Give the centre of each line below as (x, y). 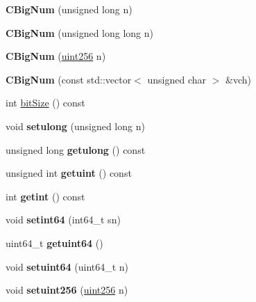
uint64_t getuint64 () (54, 243)
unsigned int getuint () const (69, 173)
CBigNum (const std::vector (69, 79)
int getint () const (45, 196)
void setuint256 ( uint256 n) (67, 290)
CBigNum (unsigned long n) (69, 9)
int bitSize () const (45, 103)
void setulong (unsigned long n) (75, 126)
